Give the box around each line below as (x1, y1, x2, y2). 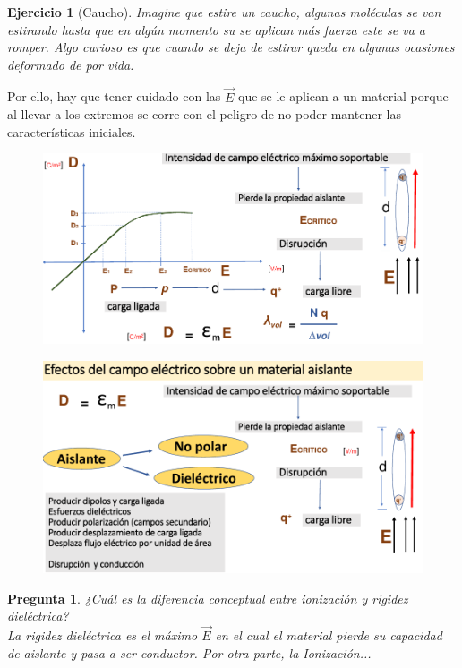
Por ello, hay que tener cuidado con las (7, 87, 221, 106)
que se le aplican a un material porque (238, 87, 449, 106)
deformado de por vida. (7, 55, 134, 73)
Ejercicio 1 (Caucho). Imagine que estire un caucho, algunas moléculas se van (7, 3, 441, 21)
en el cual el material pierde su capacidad (215, 625, 442, 644)
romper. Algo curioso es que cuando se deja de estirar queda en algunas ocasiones (7, 38, 455, 56)
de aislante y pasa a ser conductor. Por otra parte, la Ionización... (7, 643, 372, 662)
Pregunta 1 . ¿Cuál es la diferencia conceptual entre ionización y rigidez (7, 588, 408, 607)
